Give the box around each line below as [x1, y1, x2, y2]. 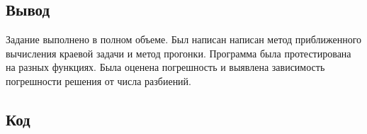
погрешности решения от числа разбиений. [6, 73, 191, 88]
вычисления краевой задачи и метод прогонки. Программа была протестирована [6, 45, 351, 60]
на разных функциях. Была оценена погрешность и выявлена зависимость [6, 60, 325, 74]
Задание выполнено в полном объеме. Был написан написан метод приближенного [6, 32, 362, 47]
